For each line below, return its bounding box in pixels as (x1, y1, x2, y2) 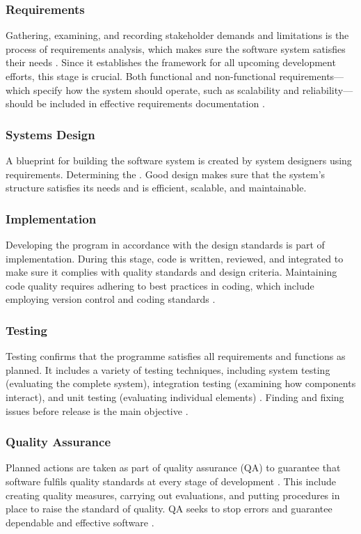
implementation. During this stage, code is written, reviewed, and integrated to (6, 251, 344, 265)
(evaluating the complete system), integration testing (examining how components (6, 376, 356, 391)
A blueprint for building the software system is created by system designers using (6, 153, 352, 167)
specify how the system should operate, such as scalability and (33, 82, 300, 97)
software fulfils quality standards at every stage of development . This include (6, 473, 337, 488)
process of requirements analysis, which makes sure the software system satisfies (6, 41, 346, 56)
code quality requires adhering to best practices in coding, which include (6, 278, 314, 292)
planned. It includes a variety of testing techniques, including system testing (6, 362, 330, 377)
